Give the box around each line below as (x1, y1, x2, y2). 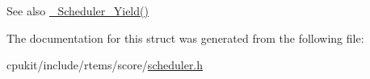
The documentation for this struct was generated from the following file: (6, 29, 364, 46)
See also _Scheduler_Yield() (6, 2, 149, 19)
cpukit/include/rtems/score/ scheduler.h (6, 56, 204, 73)
